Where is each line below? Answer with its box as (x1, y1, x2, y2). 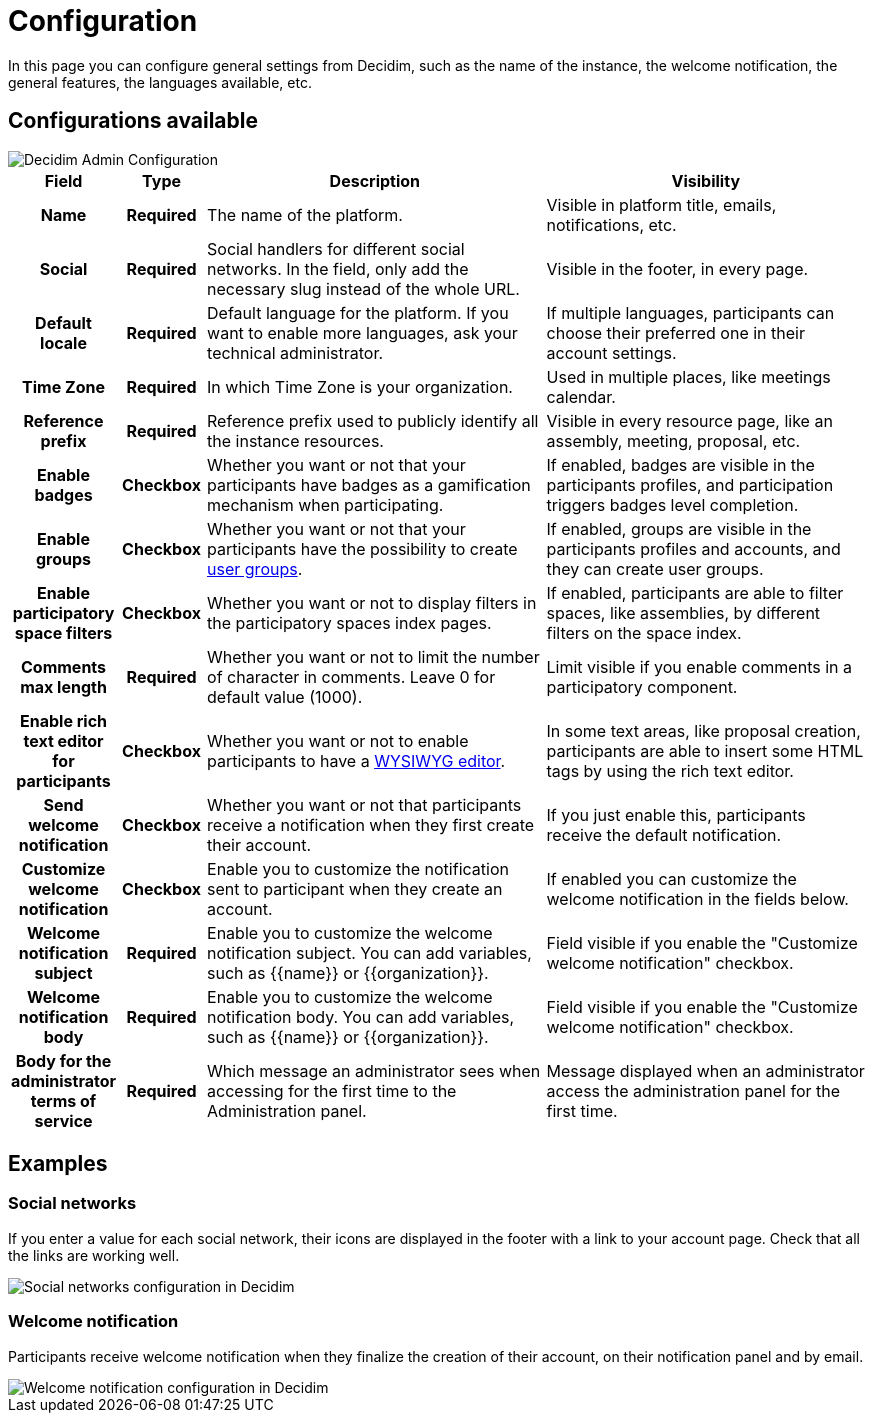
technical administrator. (207, 342, 384, 363)
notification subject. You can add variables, (207, 942, 532, 963)
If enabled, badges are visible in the (546, 454, 815, 475)
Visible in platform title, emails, (546, 194, 777, 215)
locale (40, 332, 87, 353)
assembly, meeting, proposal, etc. (546, 430, 801, 451)
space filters (14, 622, 113, 643)
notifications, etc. (546, 214, 677, 235)
